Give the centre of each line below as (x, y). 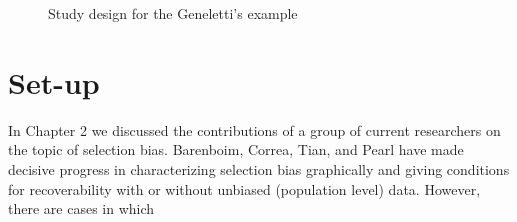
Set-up (54, 81)
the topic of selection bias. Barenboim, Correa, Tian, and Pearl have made (236, 149)
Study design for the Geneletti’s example (173, 13)
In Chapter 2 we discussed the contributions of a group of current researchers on (254, 129)
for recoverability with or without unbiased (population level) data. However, (244, 188)
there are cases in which (81, 208)
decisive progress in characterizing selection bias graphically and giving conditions (259, 168)
